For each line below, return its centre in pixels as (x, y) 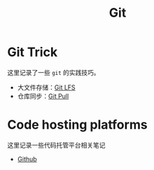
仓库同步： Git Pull (43, 96)
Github (27, 159)
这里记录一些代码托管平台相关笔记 (56, 145)
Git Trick (33, 52)
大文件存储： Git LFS (46, 87)
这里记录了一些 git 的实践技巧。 (54, 72)
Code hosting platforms (78, 125)
